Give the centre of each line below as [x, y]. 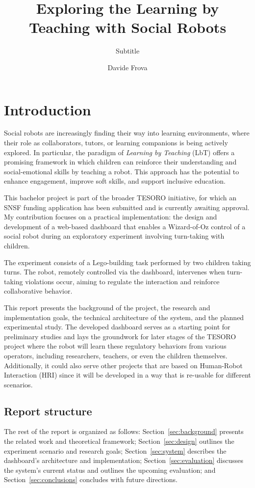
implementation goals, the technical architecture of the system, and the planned [124, 317]
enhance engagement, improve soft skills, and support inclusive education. [115, 181]
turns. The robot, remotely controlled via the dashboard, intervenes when [115, 272]
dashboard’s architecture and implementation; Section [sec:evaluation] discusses [124, 460]
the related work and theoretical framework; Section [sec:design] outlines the [119, 441]
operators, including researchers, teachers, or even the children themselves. [116, 355]
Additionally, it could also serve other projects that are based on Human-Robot [123, 365]
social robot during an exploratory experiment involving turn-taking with [114, 236]
